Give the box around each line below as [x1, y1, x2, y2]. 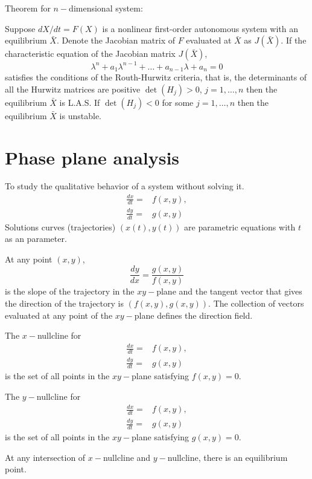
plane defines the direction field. [134, 308, 253, 321]
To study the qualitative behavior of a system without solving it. [5, 180, 244, 192]
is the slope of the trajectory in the [5, 285, 135, 298]
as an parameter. [5, 232, 67, 245]
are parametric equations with [184, 220, 296, 233]
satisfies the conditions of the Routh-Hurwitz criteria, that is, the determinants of [5, 71, 307, 83]
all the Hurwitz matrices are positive [5, 82, 141, 95]
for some [162, 96, 194, 108]
